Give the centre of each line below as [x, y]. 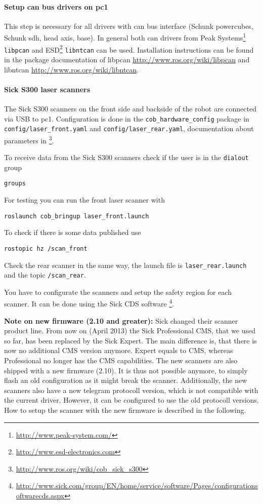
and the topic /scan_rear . [45, 275]
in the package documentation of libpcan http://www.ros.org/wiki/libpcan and [127, 59]
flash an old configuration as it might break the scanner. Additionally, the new [126, 380]
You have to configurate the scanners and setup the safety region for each [118, 292]
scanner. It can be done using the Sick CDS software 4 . [89, 303]
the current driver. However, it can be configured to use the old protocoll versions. [131, 400]
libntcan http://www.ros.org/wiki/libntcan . [72, 69]
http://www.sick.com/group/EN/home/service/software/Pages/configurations [137, 486]
